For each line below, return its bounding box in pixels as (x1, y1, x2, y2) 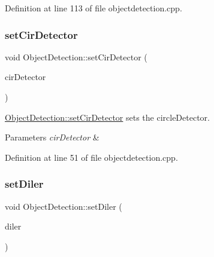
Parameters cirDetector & (5, 131, 100, 143)
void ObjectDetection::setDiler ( (5, 200, 122, 212)
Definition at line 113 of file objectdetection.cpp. (5, 2, 182, 14)
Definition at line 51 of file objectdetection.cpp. (5, 151, 178, 163)
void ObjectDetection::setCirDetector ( (5, 50, 147, 63)
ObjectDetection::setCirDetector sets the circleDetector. (5, 111, 210, 123)
